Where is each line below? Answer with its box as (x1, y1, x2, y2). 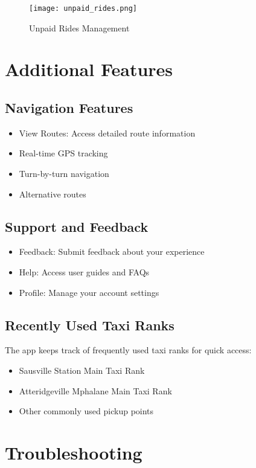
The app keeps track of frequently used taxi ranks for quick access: (5, 344, 252, 356)
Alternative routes (19, 187, 86, 200)
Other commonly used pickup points (19, 405, 154, 417)
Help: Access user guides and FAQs (19, 266, 150, 278)
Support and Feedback (5, 217, 149, 236)
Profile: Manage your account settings (19, 286, 159, 298)
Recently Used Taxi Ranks (5, 315, 174, 334)
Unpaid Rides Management (29, 21, 130, 34)
